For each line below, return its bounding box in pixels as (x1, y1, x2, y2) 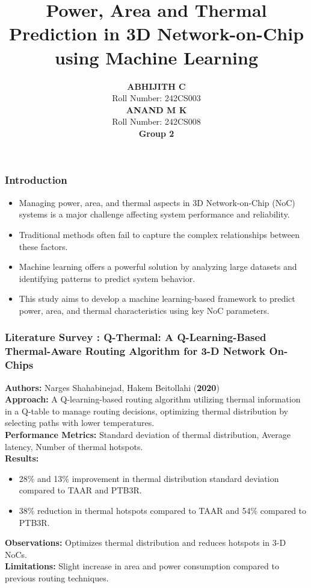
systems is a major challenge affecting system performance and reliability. (19, 208, 290, 220)
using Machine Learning (55, 45, 258, 69)
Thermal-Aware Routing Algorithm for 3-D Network (5, 343, 266, 358)
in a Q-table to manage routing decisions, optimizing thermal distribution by (5, 404, 288, 417)
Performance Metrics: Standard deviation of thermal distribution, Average (5, 428, 291, 440)
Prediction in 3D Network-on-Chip (8, 21, 304, 46)
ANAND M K (126, 103, 187, 116)
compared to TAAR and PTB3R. (19, 484, 142, 496)
